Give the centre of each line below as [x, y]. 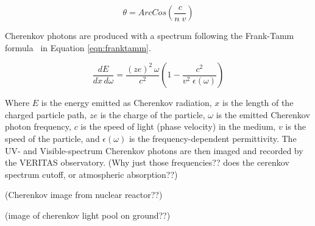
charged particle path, [46, 114]
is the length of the [258, 103]
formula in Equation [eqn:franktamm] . [78, 47]
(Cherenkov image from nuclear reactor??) [84, 195]
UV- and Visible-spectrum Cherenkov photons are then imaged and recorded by [154, 150]
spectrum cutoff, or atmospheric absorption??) [91, 174]
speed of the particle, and [52, 138]
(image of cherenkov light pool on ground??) [88, 215]
